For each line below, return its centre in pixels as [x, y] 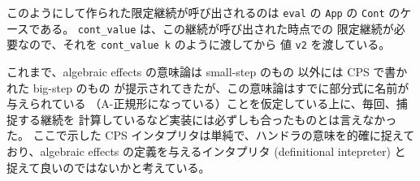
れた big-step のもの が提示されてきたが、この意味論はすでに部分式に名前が [208, 87]
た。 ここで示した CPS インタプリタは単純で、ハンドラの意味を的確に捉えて [211, 135]
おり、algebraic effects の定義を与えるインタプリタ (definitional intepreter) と [206, 151]
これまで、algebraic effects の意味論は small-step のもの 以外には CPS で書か [207, 71]
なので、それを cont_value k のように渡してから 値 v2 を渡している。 [204, 44]
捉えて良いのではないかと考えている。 [108, 167]
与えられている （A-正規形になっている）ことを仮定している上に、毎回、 [201, 103]
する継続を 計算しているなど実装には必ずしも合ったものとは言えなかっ [207, 119]
